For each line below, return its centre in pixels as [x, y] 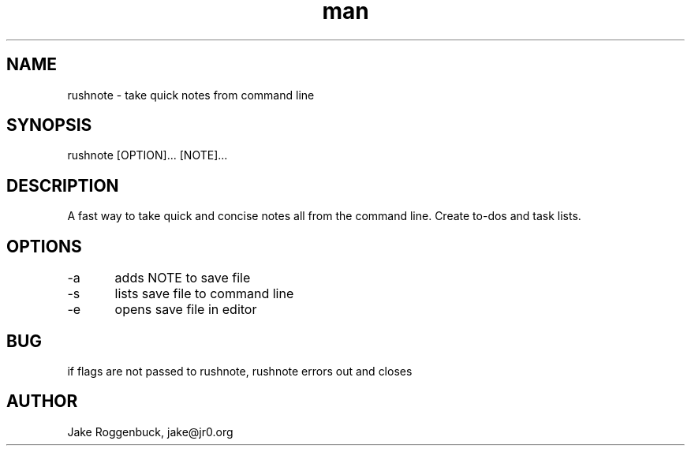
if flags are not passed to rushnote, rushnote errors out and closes [240, 371]
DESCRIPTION [63, 185]
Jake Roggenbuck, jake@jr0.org [150, 431]
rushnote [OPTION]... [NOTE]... [148, 155]
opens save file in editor [186, 310]
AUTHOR [42, 402]
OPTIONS [44, 246]
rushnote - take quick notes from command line [191, 95]
